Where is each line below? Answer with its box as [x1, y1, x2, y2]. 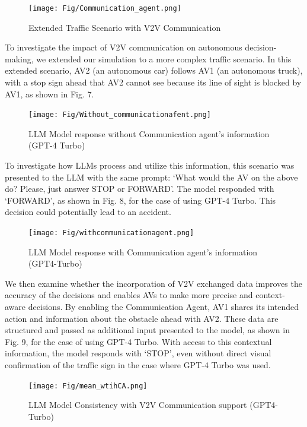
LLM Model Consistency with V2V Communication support [28, 398, 247, 411]
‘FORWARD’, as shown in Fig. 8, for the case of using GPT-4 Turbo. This [5, 194, 276, 206]
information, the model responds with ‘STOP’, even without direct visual [5, 347, 271, 359]
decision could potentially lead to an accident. [5, 205, 171, 218]
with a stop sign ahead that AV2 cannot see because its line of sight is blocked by [5, 76, 302, 88]
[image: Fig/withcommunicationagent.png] [28, 229, 194, 238]
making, [5, 52, 34, 65]
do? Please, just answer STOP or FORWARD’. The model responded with [5, 182, 274, 195]
